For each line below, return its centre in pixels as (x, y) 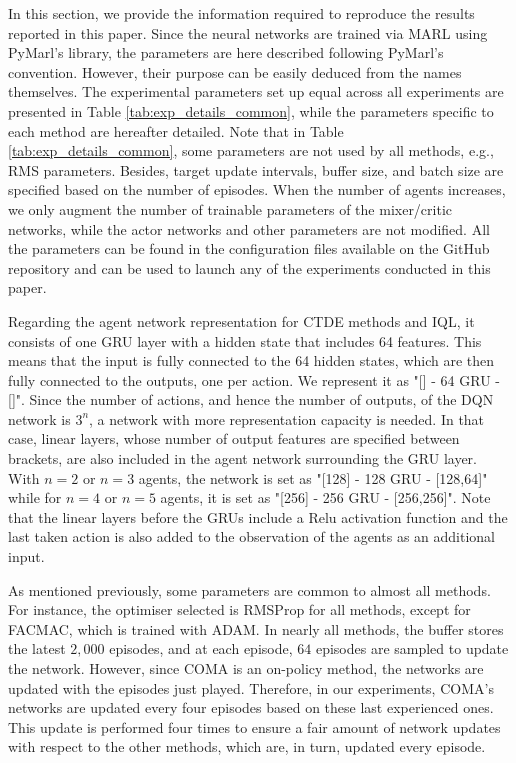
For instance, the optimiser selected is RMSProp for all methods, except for (239, 609)
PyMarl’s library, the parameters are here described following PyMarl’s (226, 52)
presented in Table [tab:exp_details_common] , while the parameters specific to (251, 110)
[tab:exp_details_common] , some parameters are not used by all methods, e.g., (251, 150)
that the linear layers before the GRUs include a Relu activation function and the (258, 516)
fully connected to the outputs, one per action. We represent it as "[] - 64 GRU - (254, 379)
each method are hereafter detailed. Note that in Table (176, 130)
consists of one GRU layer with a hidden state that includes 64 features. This (245, 340)
